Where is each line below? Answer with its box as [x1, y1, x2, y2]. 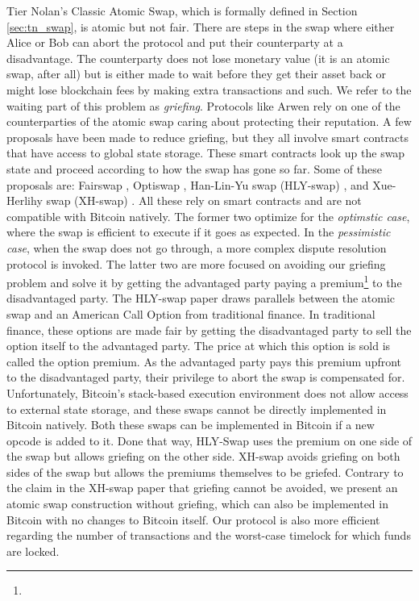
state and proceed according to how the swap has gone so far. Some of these [6, 160, 382, 177]
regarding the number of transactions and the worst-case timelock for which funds [6, 527, 411, 544]
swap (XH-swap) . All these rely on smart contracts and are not [46, 192, 362, 209]
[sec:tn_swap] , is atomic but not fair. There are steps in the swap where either [6, 18, 395, 35]
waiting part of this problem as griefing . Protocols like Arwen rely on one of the [6, 97, 400, 114]
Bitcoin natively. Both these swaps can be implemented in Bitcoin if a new [6, 416, 375, 433]
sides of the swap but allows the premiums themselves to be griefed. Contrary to [6, 463, 404, 480]
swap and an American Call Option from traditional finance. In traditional [6, 305, 375, 322]
